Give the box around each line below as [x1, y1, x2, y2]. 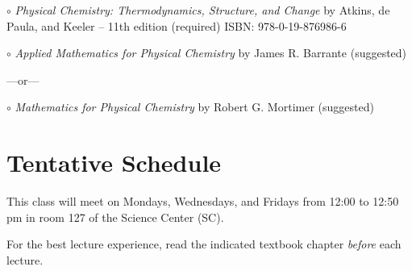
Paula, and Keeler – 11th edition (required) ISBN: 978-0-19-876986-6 [6, 17, 347, 34]
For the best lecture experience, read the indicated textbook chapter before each [6, 236, 402, 252]
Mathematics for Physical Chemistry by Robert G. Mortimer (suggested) [15, 98, 374, 115]
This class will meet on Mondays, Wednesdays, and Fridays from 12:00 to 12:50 [6, 193, 399, 210]
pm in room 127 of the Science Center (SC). [6, 208, 224, 225]
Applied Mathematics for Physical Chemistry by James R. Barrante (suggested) [15, 44, 407, 61]
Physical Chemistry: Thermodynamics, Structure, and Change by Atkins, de [15, 2, 390, 18]
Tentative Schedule [6, 146, 222, 179]
